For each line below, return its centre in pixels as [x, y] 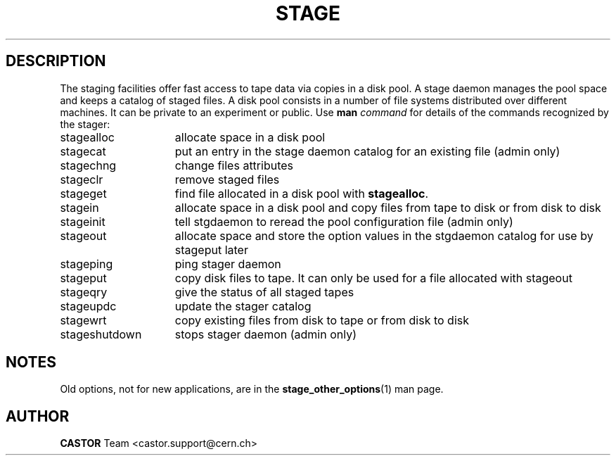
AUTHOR [38, 416]
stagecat [83, 151]
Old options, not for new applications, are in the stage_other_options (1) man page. [252, 389]
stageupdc [88, 306]
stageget [83, 193]
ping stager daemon [228, 264]
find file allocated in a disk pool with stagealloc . [302, 193]
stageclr [82, 179]
